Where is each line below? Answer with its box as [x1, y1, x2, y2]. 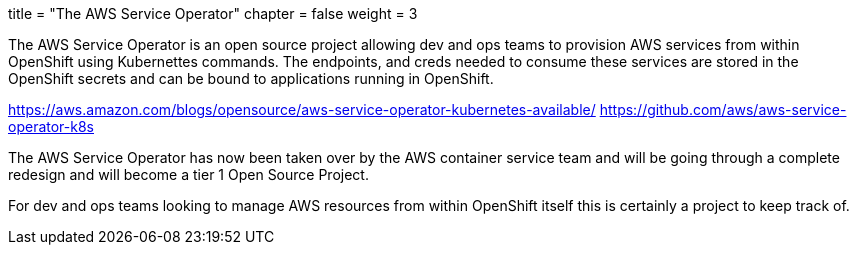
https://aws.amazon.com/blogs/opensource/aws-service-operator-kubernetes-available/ [8, 101, 596, 118]
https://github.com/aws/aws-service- [599, 101, 847, 118]
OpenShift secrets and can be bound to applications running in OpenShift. [8, 70, 494, 87]
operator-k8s [8, 118, 94, 135]
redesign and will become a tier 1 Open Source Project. [8, 166, 369, 183]
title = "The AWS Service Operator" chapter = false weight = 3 [8, 5, 418, 22]
